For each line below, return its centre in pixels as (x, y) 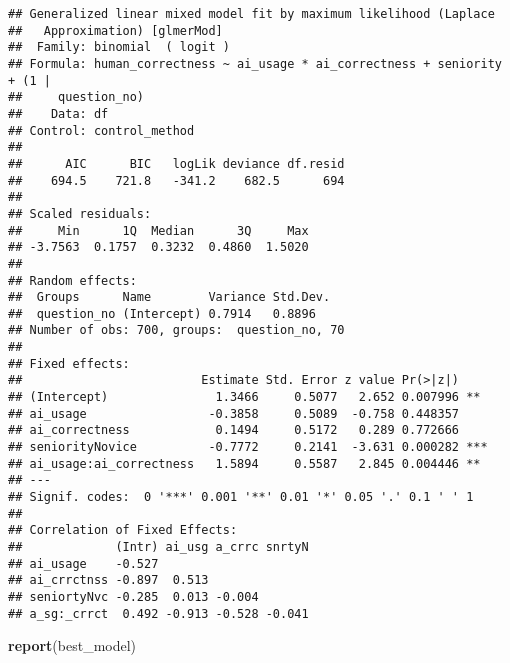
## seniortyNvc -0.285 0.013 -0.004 (133, 596)
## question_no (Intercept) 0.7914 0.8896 (162, 313)
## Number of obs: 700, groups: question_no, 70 (176, 330)
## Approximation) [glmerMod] (115, 30)
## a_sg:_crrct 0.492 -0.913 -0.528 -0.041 (158, 613)
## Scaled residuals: (80, 213)
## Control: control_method (101, 130)
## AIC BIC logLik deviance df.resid (176, 163)
